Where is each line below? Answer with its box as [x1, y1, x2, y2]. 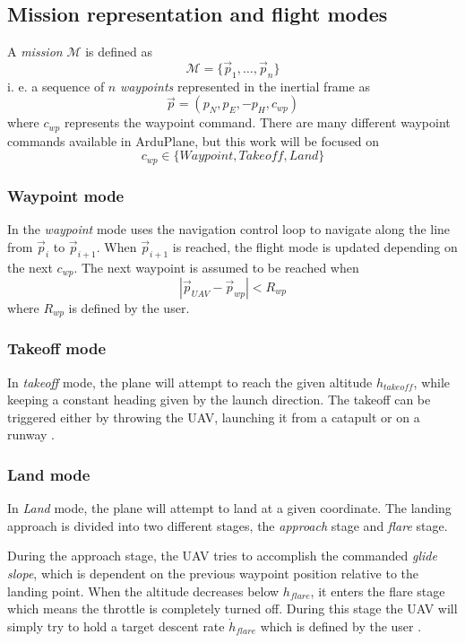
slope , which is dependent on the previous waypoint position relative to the [7, 564, 419, 583]
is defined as [85, 42, 152, 61]
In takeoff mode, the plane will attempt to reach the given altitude [7, 372, 373, 391]
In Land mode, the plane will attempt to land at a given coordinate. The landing [7, 499, 452, 517]
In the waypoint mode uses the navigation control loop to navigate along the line [7, 220, 451, 239]
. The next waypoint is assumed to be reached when [73, 257, 359, 276]
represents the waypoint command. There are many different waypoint [64, 113, 451, 132]
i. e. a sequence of [7, 76, 105, 95]
